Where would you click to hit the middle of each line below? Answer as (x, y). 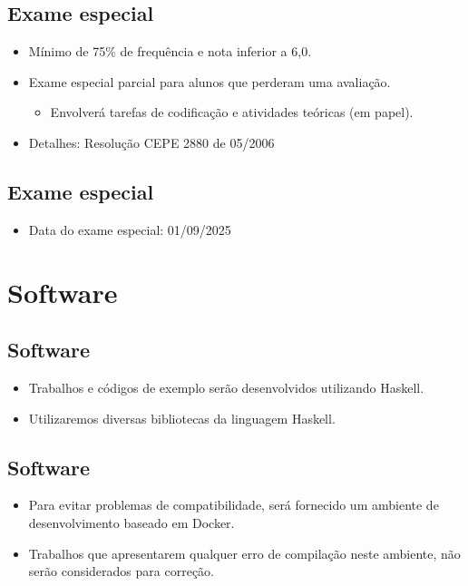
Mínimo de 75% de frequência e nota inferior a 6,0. (170, 51)
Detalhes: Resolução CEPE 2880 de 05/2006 (151, 142)
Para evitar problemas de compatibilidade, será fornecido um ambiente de (234, 505)
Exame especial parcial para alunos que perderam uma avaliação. (210, 81)
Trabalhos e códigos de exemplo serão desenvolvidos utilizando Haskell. (226, 387)
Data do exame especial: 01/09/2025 (130, 229)
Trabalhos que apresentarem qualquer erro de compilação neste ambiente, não (244, 553)
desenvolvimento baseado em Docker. (132, 522)
